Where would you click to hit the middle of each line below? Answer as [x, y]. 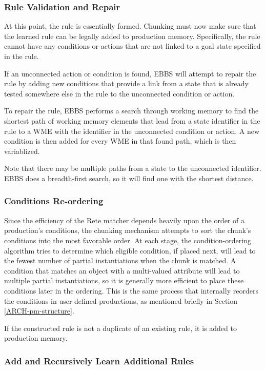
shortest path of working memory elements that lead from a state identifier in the [132, 120]
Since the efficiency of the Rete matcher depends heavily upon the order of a [124, 220]
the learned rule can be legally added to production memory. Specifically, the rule [132, 36]
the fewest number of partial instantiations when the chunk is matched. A [120, 260]
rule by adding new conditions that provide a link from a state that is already [126, 83]
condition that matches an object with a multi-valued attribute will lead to [122, 270]
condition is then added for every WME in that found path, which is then [120, 141]
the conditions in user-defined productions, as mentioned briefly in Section [121, 300]
